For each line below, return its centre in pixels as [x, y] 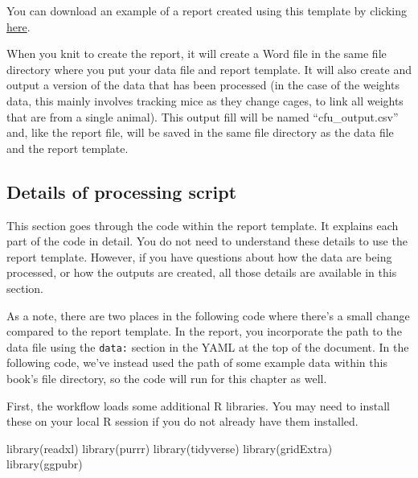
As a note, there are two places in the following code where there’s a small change [208, 315]
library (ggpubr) [45, 464]
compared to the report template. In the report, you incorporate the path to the [204, 331]
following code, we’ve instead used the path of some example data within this [197, 363]
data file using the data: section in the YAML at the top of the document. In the [208, 346]
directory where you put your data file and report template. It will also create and [209, 69]
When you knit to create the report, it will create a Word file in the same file [197, 54]
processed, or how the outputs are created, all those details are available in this [202, 272]
